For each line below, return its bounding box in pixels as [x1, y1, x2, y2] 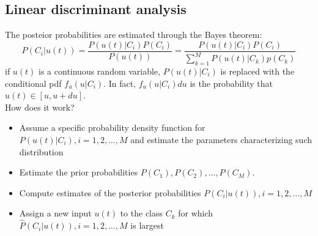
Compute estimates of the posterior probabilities [19, 186, 201, 199]
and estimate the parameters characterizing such [130, 133, 312, 146]
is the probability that [190, 76, 273, 89]
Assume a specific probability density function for [19, 121, 205, 134]
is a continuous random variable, [39, 65, 161, 77]
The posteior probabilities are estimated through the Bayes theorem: [5, 28, 262, 41]
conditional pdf [5, 76, 62, 89]
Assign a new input [19, 207, 92, 219]
